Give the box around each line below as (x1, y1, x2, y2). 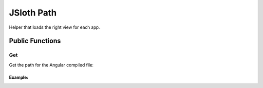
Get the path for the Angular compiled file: (9, 62, 94, 68)
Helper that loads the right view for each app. (9, 24, 100, 30)
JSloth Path (9, 7, 57, 18)
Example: (9, 74, 29, 80)
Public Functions (9, 37, 61, 45)
